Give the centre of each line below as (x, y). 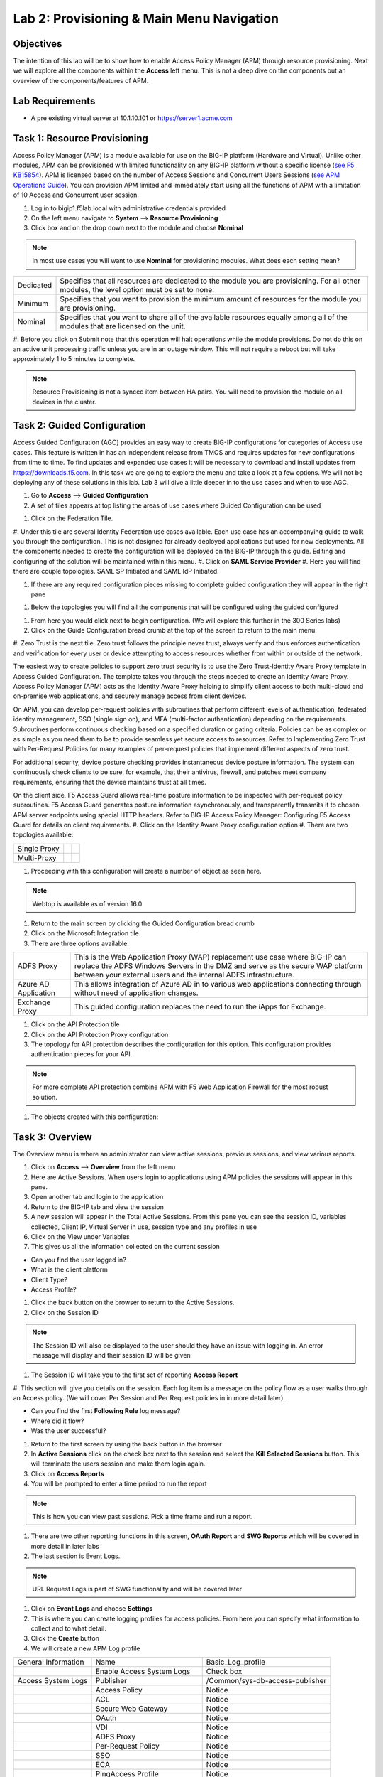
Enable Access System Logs (143, 1672)
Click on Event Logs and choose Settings (92, 1609)
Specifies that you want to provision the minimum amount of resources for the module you (211, 299)
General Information (51, 1662)
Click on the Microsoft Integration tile (85, 933)
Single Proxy (38, 848)
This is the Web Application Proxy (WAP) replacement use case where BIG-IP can (210, 957)
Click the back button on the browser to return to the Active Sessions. (133, 1303)
